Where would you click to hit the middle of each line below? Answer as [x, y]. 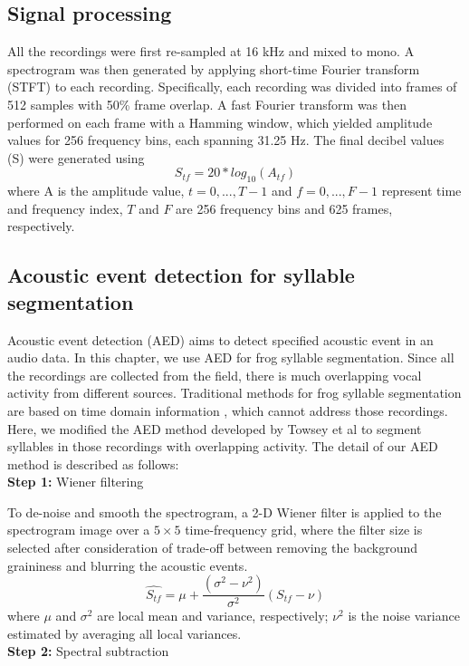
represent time [421, 191]
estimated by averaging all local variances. [124, 633]
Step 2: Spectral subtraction [88, 651]
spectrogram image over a [79, 530]
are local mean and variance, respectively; [213, 616]
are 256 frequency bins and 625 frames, [284, 208]
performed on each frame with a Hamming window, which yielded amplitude [220, 122]
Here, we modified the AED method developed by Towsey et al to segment [215, 428]
